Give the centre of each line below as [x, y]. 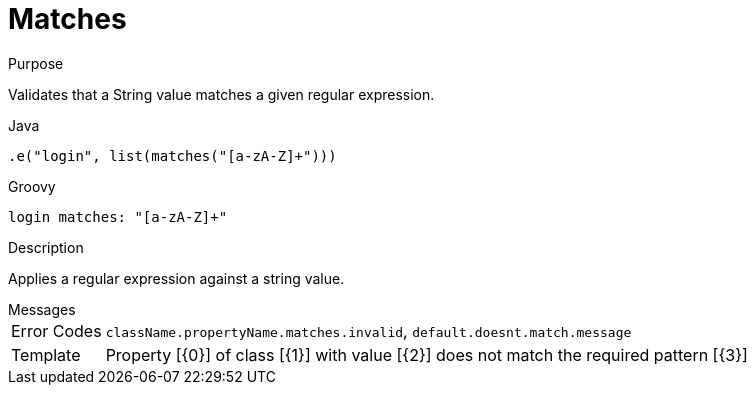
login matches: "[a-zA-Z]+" [118, 216]
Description [46, 247]
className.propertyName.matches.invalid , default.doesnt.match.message [368, 330]
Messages [42, 309]
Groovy [32, 186]
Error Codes [56, 330]
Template [46, 354]
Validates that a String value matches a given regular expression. [221, 94]
